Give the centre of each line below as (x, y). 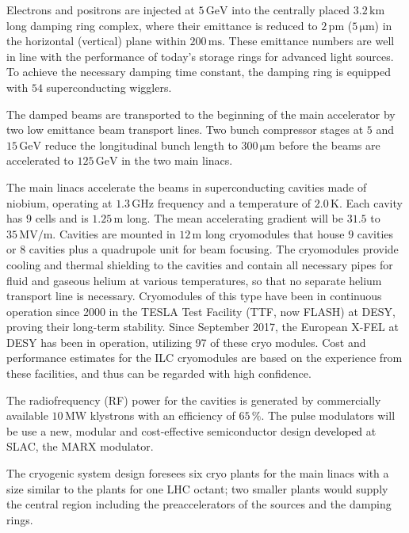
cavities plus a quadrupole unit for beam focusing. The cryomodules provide (214, 249)
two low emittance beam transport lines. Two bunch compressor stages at (185, 129)
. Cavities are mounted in (114, 233)
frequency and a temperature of (234, 202)
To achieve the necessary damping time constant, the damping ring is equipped (199, 72)
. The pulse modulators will (328, 415)
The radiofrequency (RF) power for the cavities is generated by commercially (194, 400)
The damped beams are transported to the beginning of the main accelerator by (201, 114)
